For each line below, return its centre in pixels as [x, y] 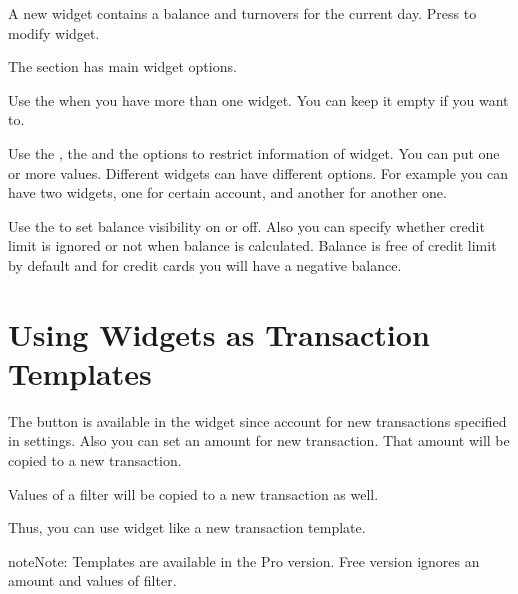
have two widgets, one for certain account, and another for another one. [227, 192]
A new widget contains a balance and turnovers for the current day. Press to [242, 13]
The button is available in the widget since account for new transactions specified [257, 420]
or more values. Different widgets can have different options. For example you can [258, 172]
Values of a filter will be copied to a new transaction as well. [193, 493]
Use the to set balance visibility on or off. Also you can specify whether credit [246, 225]
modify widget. [54, 32]
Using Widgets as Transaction [219, 333]
